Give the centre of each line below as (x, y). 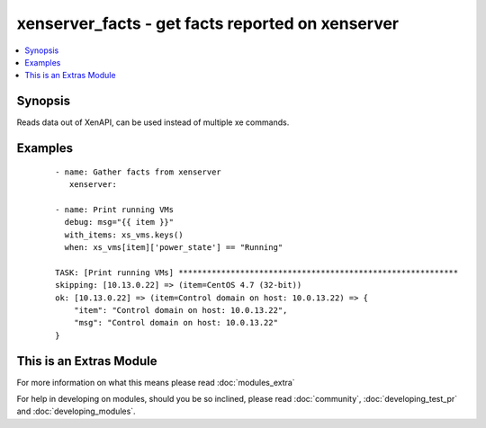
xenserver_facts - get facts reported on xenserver (208, 23)
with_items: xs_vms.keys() (124, 235)
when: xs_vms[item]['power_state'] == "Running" (174, 247)
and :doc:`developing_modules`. (76, 411)
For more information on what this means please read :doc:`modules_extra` (156, 382)
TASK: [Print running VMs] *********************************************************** (257, 272)
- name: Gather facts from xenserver (139, 172)
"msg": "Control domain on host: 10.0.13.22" (176, 323)
